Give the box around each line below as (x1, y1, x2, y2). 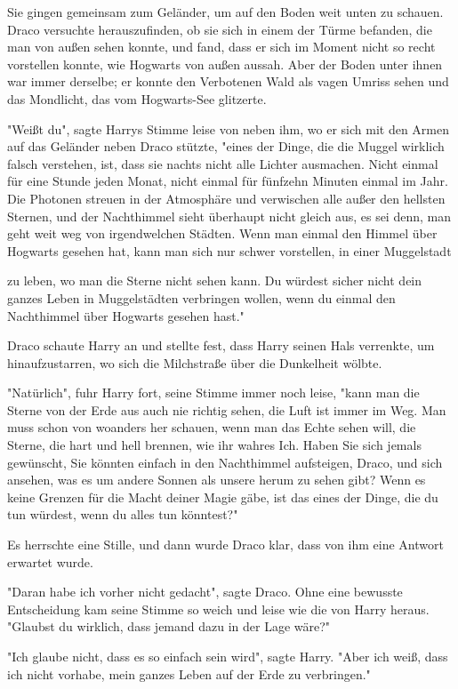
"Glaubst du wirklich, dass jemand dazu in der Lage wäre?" (7, 617, 331, 636)
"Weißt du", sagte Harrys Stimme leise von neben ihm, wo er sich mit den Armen (7, 119, 449, 138)
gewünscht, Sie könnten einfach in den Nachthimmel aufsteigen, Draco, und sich (7, 453, 443, 471)
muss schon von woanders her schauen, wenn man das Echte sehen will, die (7, 418, 416, 437)
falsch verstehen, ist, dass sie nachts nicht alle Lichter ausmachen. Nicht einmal (7, 154, 438, 172)
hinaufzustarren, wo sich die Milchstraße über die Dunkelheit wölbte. (7, 353, 382, 372)
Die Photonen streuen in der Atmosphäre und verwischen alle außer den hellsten (7, 188, 446, 207)
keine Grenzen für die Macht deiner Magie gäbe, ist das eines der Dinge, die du (7, 487, 438, 506)
